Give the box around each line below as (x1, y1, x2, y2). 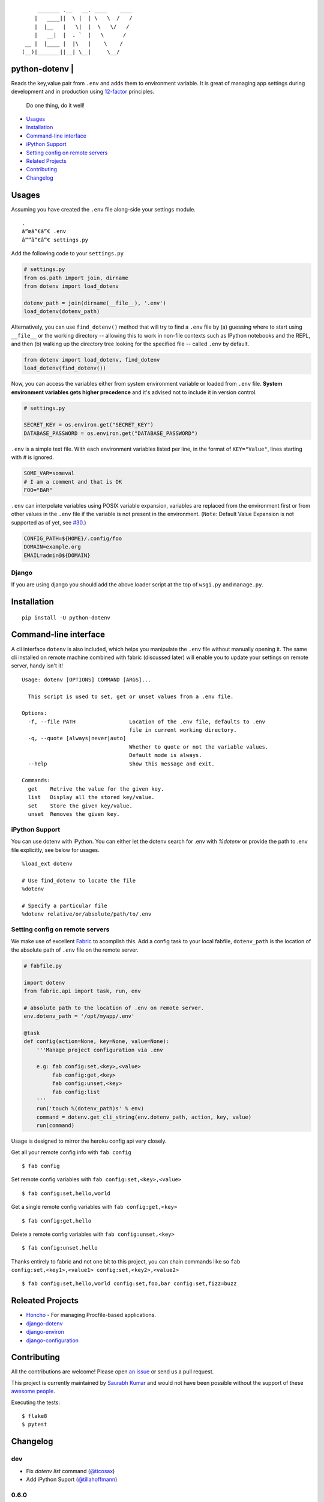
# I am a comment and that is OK (23, 478, 122, 485)
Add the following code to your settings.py (11, 250, 124, 257)
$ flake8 (22, 1412, 47, 1420)
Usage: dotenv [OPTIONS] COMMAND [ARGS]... (22, 676, 152, 683)
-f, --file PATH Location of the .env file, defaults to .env (28, 718, 266, 725)
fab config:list (52, 1088, 100, 1095)
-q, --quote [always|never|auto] (28, 735, 127, 742)
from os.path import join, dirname (23, 274, 128, 281)
